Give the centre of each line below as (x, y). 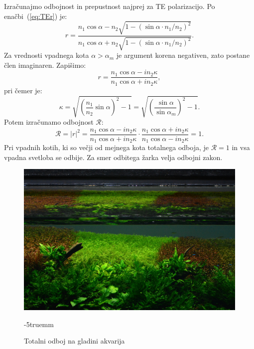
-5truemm (39, 324)
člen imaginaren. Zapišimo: (45, 65)
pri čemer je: (23, 90)
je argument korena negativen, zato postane (183, 55)
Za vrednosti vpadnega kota (47, 55)
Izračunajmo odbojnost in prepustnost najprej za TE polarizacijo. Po (110, 6)
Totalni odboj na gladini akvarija (74, 341)
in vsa (241, 147)
